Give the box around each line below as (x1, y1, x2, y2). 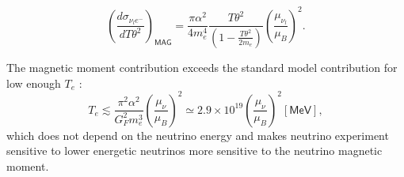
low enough (6, 74, 61, 91)
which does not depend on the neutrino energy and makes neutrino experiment (6, 126, 389, 143)
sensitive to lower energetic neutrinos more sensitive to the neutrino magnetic (6, 142, 383, 159)
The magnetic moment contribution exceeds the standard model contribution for (6, 58, 398, 75)
